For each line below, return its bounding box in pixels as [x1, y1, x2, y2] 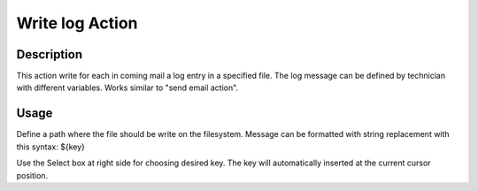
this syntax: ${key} [16, 141, 86, 152]
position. [16, 170, 49, 180]
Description [16, 47, 83, 62]
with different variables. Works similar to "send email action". [16, 82, 239, 93]
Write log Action [16, 13, 138, 33]
